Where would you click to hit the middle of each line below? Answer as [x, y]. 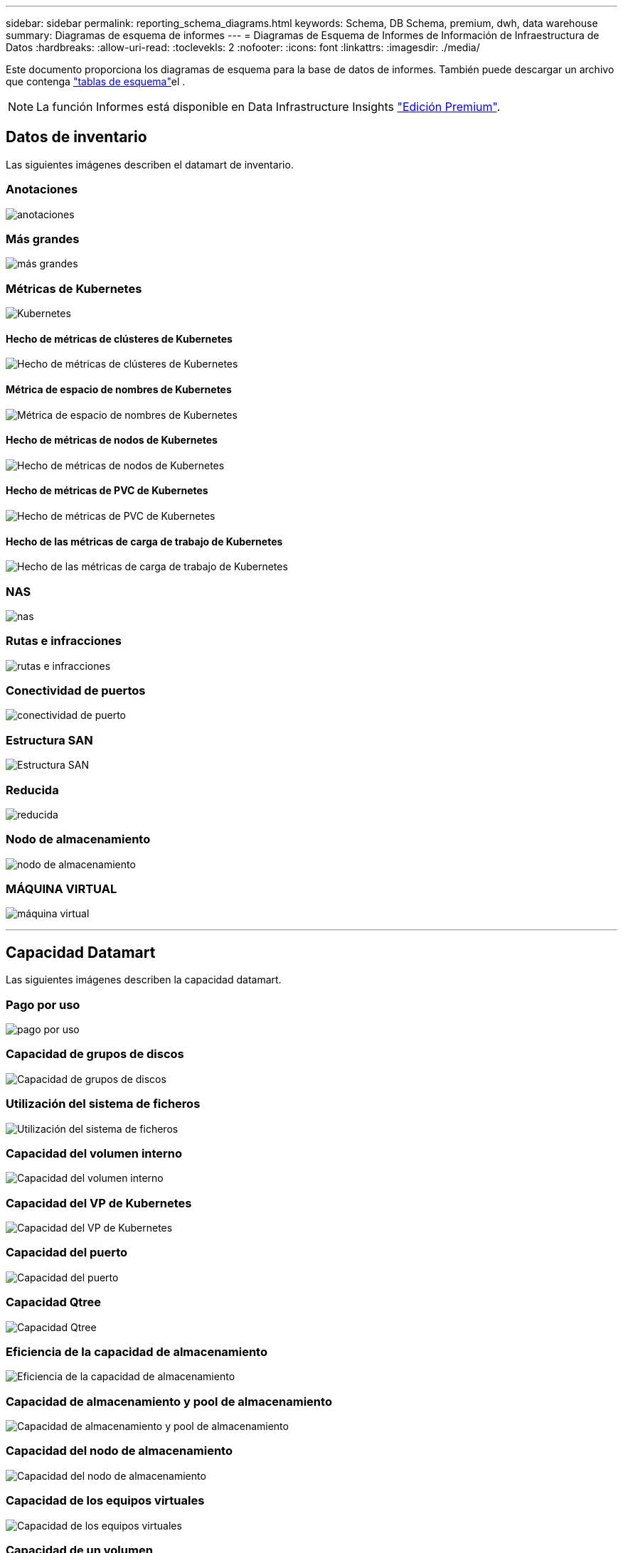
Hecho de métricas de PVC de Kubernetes [107, 491]
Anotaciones [42, 190]
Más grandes [43, 239]
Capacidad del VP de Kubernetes [99, 1203]
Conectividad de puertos [76, 691]
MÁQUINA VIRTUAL [62, 889]
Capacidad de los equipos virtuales [105, 1501]
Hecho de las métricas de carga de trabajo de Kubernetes [144, 541]
